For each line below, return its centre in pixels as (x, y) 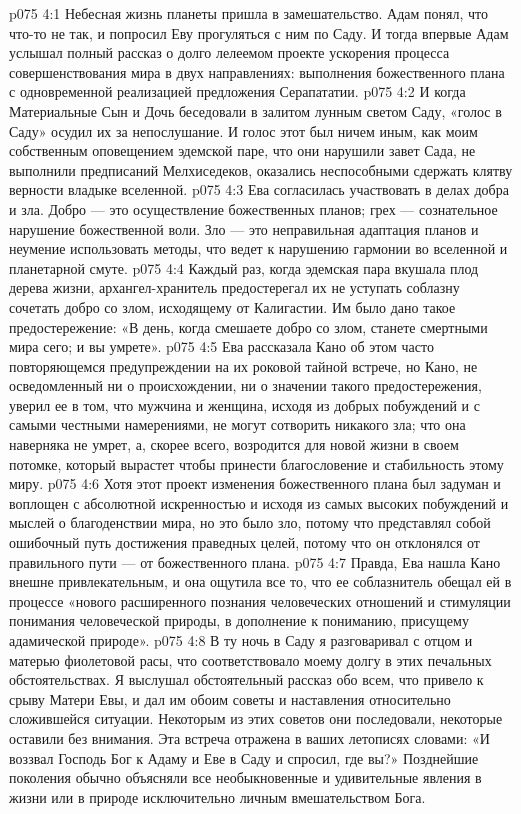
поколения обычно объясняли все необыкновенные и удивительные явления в (245, 777)
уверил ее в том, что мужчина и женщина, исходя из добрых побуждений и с (244, 404)
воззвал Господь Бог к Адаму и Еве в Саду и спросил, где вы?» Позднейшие (244, 757)
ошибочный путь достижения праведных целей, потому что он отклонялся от (244, 542)
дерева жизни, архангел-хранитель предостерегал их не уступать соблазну (234, 287)
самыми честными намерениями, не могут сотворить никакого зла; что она (237, 424)
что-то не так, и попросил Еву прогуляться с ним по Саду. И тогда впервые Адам (259, 32)
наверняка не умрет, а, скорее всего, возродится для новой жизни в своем (234, 444)
